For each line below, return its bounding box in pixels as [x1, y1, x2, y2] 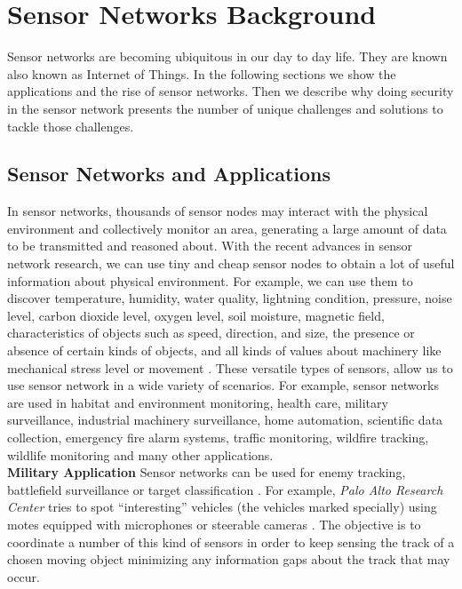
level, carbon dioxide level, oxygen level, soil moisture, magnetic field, [7, 306, 385, 324]
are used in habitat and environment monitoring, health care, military [7, 393, 388, 411]
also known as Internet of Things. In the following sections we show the [7, 64, 396, 83]
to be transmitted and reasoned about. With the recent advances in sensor [7, 236, 412, 255]
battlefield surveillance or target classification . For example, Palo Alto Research [7, 480, 443, 498]
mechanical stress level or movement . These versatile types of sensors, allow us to [7, 358, 453, 377]
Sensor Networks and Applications [7, 160, 331, 187]
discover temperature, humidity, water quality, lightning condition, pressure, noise [7, 289, 452, 307]
